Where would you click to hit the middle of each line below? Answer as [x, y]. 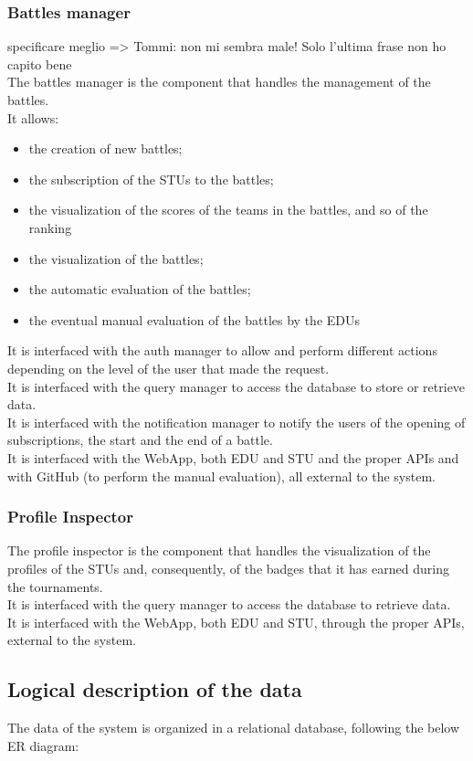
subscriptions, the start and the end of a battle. [140, 440]
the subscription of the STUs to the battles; [151, 179]
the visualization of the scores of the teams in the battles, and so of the [228, 210]
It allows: [33, 117]
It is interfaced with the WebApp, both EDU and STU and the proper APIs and [233, 457]
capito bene [40, 63]
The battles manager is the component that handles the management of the [219, 82]
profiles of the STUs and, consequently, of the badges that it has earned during [228, 568]
